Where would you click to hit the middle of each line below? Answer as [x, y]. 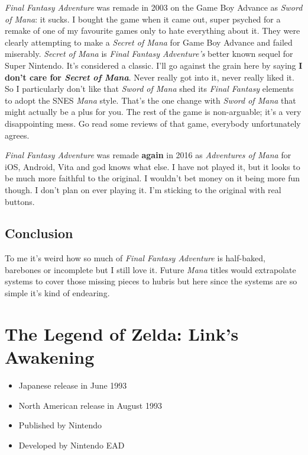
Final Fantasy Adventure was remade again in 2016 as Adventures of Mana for [148, 155]
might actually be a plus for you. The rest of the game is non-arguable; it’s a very [153, 112]
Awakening [50, 357]
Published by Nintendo [60, 425]
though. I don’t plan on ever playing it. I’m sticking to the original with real [143, 189]
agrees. [17, 135]
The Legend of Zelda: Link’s [122, 333]
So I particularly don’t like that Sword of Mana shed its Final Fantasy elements [149, 89]
